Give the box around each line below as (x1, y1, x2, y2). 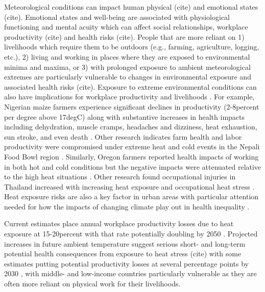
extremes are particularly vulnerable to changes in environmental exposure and (4, 71, 251, 82)
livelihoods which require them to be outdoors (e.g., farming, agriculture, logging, (4, 41, 259, 52)
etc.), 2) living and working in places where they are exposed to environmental (4, 51, 250, 62)
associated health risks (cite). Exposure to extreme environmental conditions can (4, 81, 257, 92)
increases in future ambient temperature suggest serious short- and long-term (4, 238, 246, 249)
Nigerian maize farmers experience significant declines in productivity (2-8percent (4, 101, 259, 112)
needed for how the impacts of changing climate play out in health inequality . (4, 201, 250, 211)
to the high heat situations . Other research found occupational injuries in (4, 171, 236, 182)
